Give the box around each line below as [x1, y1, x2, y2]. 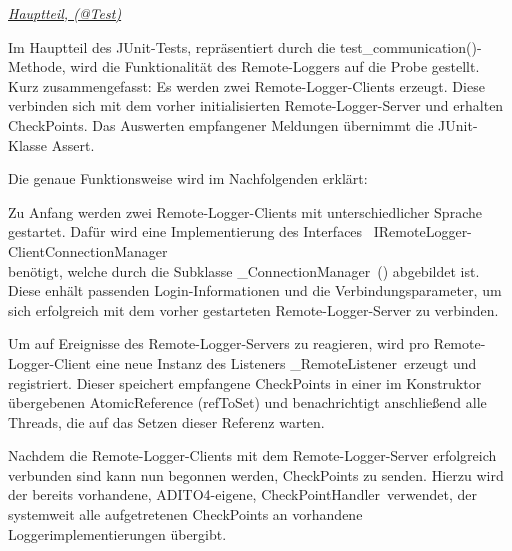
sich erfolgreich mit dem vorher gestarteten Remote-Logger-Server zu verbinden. [8, 299, 499, 320]
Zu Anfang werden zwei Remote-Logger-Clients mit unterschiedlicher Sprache [8, 201, 482, 222]
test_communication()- [339, 36, 482, 57]
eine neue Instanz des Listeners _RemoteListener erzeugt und [95, 352, 477, 373]
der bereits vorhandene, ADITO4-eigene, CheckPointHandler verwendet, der [8, 484, 477, 505]
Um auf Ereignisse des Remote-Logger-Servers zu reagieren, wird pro [8, 333, 430, 354]
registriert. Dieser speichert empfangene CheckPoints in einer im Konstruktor [8, 372, 482, 393]
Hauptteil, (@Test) [8, 3, 122, 23]
